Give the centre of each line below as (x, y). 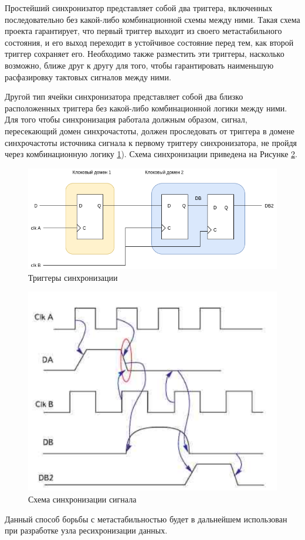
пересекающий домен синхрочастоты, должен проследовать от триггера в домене (150, 130)
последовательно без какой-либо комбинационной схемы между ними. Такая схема (152, 19)
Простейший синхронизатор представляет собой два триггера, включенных (139, 8)
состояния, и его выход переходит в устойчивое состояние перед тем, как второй (149, 42)
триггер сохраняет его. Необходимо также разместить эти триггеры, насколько (145, 54)
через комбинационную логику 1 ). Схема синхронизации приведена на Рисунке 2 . (151, 154)
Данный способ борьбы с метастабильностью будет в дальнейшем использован (146, 519)
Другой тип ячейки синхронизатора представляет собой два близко (124, 96)
